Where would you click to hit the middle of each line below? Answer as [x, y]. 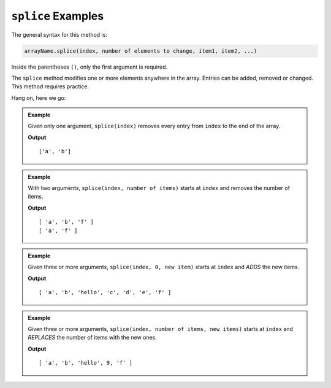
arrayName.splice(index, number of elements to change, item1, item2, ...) [141, 51]
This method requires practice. [50, 86]
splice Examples [58, 16]
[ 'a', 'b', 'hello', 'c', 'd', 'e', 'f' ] [105, 292]
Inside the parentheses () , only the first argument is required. [89, 67]
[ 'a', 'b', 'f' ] [67, 222]
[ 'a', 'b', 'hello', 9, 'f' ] [86, 363]
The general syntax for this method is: [59, 34]
